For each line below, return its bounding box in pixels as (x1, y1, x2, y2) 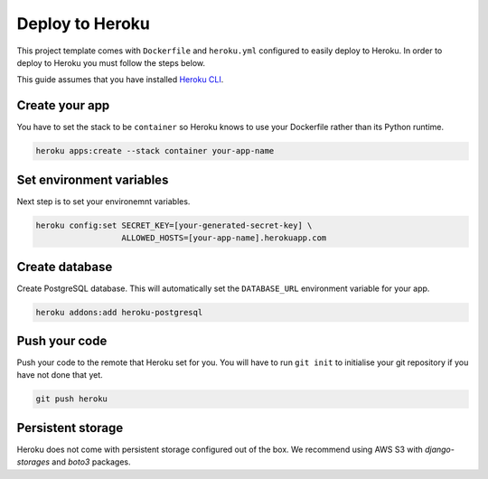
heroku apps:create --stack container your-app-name (35, 146, 275, 156)
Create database (16, 258, 113, 275)
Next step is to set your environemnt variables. (16, 195, 191, 207)
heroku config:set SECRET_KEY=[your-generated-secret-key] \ (35, 220, 313, 230)
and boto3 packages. (51, 456, 131, 467)
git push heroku (35, 394, 108, 404)
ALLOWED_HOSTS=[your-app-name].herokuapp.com (121, 233, 327, 243)
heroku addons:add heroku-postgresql (35, 307, 203, 317)
